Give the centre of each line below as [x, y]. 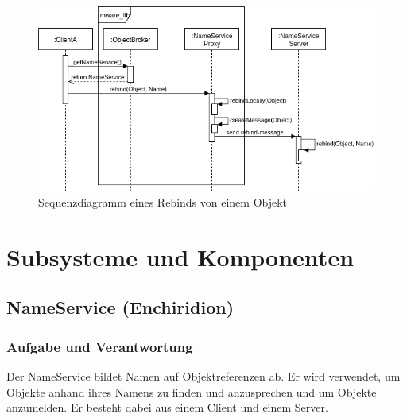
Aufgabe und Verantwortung [100, 346]
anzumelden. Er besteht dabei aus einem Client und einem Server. [167, 407]
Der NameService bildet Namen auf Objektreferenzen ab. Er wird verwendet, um [203, 376]
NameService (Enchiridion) [120, 307]
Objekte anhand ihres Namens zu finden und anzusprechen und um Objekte [192, 391]
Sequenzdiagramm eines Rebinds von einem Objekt [163, 202]
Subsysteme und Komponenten [180, 256]
